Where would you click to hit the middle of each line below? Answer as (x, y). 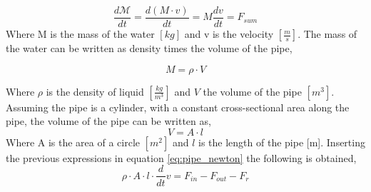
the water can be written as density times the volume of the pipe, (149, 48)
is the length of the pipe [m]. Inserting (282, 142)
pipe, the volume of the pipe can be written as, (108, 121)
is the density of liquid (95, 91)
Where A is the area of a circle (73, 142)
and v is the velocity (229, 34)
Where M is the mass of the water (80, 34)
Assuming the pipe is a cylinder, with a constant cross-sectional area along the (178, 107)
